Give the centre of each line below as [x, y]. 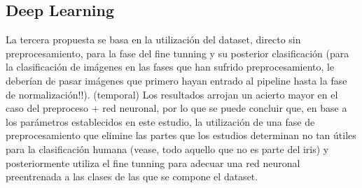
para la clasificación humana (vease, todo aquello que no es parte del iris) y [167, 149]
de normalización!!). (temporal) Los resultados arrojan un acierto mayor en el [172, 94]
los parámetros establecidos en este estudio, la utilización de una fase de [160, 121]
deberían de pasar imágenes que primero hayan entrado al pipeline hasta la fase [176, 80]
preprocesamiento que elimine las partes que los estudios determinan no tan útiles [181, 135]
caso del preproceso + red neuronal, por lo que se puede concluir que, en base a [176, 108]
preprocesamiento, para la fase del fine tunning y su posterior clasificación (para [177, 53]
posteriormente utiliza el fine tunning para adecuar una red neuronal [153, 162]
